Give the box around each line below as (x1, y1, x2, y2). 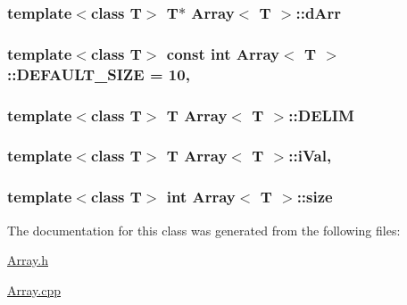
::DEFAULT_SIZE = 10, (7, 62, 190, 85)
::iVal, (288, 144, 332, 167)
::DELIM (288, 103, 354, 126)
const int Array (166, 42, 280, 64)
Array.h (7, 251, 48, 269)
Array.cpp (7, 280, 61, 299)
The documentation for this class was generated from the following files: (7, 220, 401, 239)
